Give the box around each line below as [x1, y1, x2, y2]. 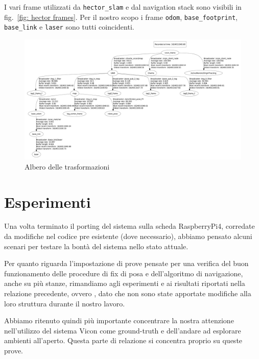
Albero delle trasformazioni [25, 161, 110, 172]
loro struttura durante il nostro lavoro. [4, 298, 125, 308]
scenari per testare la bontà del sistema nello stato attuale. [4, 241, 189, 251]
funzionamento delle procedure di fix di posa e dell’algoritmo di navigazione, [4, 268, 243, 278]
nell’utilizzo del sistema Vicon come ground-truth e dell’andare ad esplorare [4, 325, 241, 336]
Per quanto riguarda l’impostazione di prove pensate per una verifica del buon [4, 258, 249, 269]
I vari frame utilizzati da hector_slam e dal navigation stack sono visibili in [4, 2, 242, 12]
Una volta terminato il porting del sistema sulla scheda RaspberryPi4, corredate [4, 221, 255, 231]
